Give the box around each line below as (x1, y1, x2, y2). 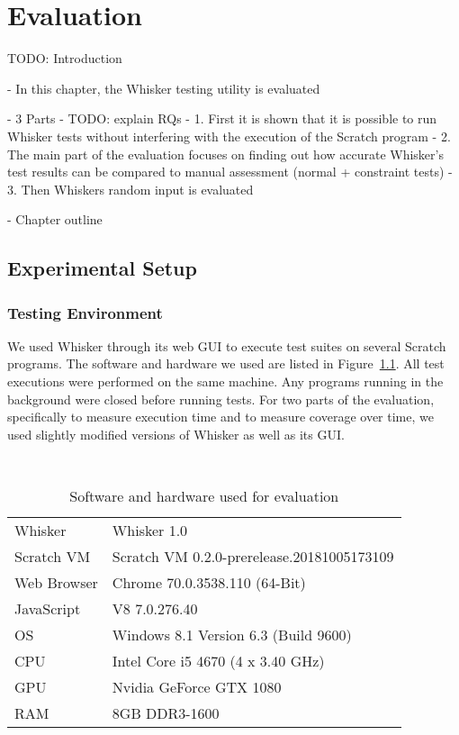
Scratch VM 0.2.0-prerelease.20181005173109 (112, 546, 394, 567)
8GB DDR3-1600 (112, 703, 220, 724)
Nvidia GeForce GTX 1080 (112, 676, 282, 698)
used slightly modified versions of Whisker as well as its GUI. (7, 424, 345, 443)
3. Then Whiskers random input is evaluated (7, 179, 254, 198)
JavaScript (14, 598, 81, 620)
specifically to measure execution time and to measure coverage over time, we (7, 407, 434, 426)
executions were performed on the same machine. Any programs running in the (7, 372, 444, 391)
